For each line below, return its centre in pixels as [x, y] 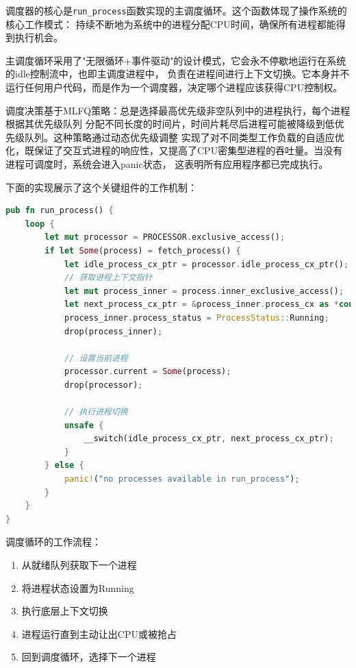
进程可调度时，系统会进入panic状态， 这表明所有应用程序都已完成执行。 [167, 164]
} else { [64, 466]
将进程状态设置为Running [78, 587]
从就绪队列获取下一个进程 [79, 565]
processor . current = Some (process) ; [148, 372]
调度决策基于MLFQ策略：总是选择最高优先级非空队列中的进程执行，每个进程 [178, 110]
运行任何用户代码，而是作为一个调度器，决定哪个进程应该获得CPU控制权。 [174, 87]
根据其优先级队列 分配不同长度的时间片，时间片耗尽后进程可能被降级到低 [170, 124]
